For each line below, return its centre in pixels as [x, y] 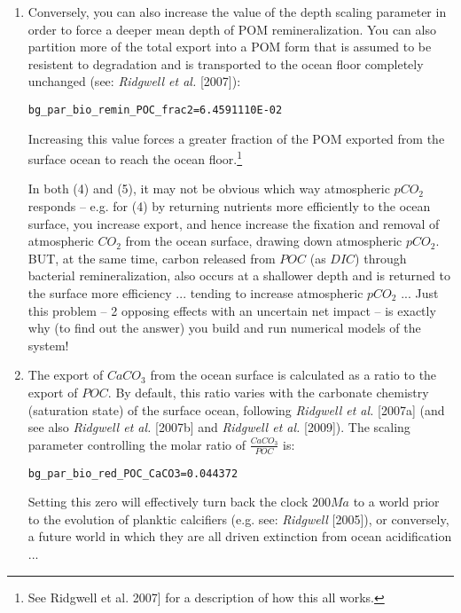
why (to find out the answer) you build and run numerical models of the [224, 328]
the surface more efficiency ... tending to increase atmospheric [195, 293]
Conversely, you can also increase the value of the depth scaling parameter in [237, 12]
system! [48, 345]
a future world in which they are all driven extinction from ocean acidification [240, 536]
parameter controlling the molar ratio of [137, 444]
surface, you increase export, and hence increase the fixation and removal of [234, 223]
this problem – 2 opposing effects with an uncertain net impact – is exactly [232, 310]
